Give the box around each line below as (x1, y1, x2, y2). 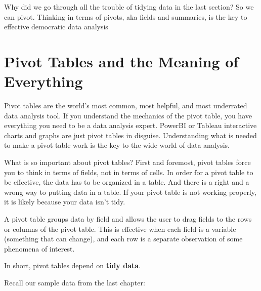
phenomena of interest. (4, 243, 75, 254)
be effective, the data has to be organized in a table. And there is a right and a (4, 177, 249, 187)
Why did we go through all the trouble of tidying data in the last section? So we (4, 2, 254, 12)
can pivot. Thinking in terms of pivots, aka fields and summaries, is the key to (4, 11, 247, 22)
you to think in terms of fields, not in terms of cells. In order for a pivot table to (4, 167, 253, 177)
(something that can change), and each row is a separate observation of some (4, 233, 243, 244)
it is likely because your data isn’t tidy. (4, 196, 125, 207)
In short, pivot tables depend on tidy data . (4, 260, 141, 271)
